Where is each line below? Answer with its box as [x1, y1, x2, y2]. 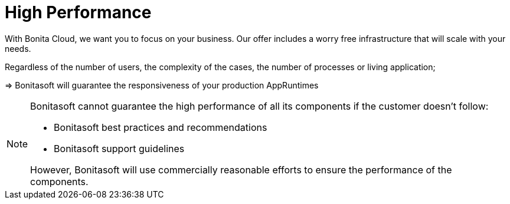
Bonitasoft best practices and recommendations [54, 121, 267, 133]
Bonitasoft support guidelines [54, 142, 185, 154]
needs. [5, 43, 31, 54]
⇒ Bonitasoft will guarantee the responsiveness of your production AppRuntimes [5, 80, 319, 90]
